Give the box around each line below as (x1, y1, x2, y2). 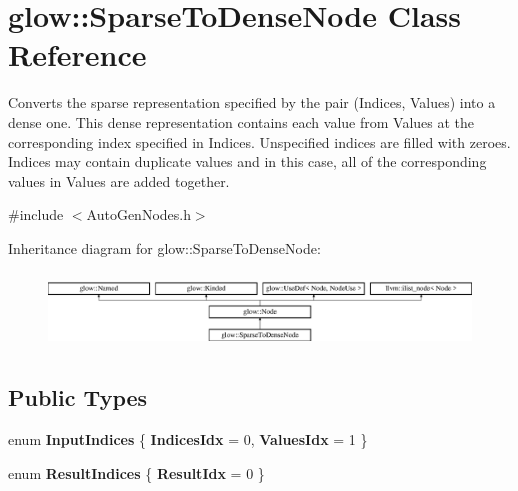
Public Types (8, 382, 148, 413)
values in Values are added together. (8, 170, 230, 191)
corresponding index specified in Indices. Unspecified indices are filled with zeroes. (8, 131, 511, 152)
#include (8, 204, 64, 225)
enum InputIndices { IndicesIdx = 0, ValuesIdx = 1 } (8, 428, 368, 449)
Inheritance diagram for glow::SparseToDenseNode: (8, 237, 321, 258)
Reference (8, 34, 147, 75)
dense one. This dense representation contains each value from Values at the (8, 111, 475, 132)
